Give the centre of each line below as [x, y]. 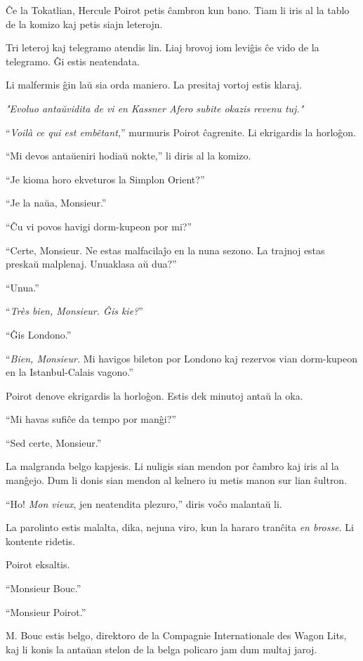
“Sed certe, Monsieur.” [54, 442]
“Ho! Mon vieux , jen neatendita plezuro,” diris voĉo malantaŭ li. [144, 503]
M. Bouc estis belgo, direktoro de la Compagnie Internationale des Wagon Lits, [176, 635]
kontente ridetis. [40, 541]
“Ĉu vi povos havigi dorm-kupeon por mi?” [99, 226]
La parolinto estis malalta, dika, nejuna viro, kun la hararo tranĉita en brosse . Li [180, 527]
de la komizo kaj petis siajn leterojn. [84, 24]
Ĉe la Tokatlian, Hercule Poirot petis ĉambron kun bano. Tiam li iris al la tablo [178, 10]
